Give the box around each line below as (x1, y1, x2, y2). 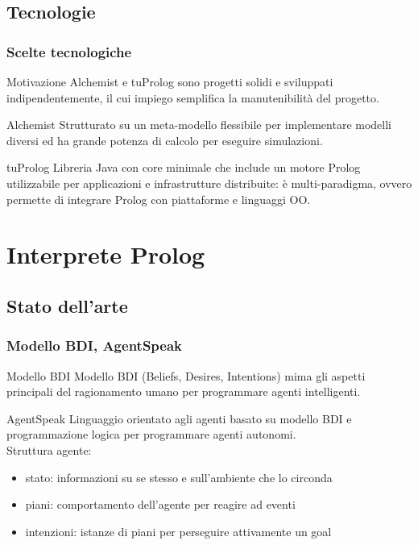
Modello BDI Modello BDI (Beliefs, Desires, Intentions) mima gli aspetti (6, 367, 366, 384)
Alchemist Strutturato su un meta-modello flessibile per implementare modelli (6, 116, 392, 133)
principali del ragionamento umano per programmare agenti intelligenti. (6, 383, 361, 400)
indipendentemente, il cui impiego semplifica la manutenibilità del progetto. (6, 89, 379, 106)
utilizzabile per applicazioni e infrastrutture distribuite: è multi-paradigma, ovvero (6, 174, 412, 191)
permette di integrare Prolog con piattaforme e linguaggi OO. (6, 190, 311, 207)
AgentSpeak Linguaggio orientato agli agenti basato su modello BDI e (6, 410, 352, 426)
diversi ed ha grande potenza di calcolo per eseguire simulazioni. (6, 131, 323, 148)
